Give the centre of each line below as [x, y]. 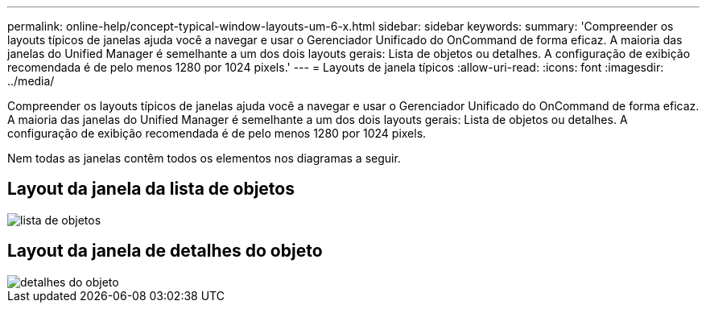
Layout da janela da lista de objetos [151, 189]
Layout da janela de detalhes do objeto [165, 251]
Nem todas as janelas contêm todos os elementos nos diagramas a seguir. [204, 158]
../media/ [31, 81]
